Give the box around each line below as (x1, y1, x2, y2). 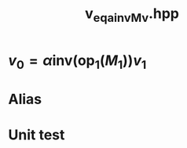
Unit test (8, 126, 65, 143)
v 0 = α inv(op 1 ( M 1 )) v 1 (8, 52, 147, 72)
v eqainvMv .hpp (85, 5, 179, 25)
